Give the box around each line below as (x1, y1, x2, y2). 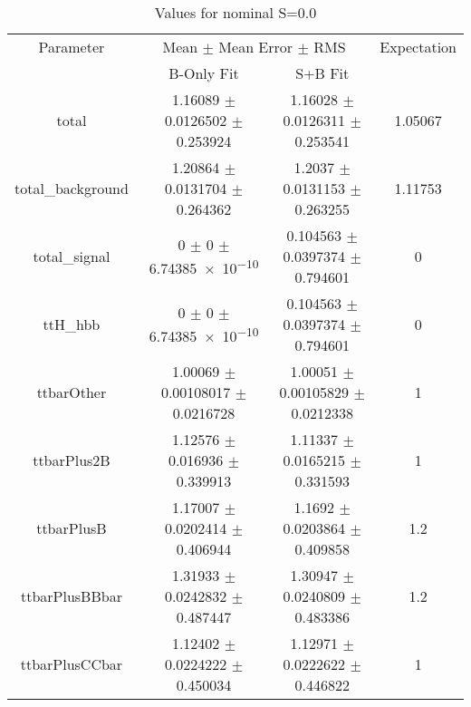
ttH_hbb (43, 314, 101, 334)
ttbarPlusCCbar (20, 654, 123, 674)
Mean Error (218, 36, 293, 57)
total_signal (33, 246, 111, 266)
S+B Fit (295, 63, 350, 83)
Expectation (380, 36, 457, 57)
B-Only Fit (168, 63, 239, 83)
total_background (14, 178, 129, 199)
